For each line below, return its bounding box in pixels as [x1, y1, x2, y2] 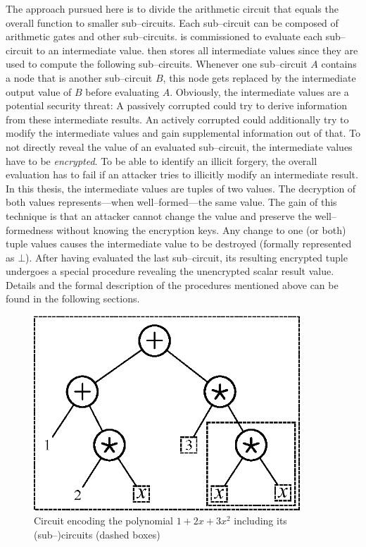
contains [321, 56, 357, 71]
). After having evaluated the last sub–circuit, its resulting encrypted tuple [25, 250, 348, 264]
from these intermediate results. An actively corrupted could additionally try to [6, 111, 349, 126]
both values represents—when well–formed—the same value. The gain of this [6, 195, 337, 209]
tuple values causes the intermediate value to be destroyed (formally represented [6, 236, 352, 251]
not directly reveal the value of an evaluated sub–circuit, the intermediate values [6, 139, 353, 154]
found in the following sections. [6, 291, 140, 306]
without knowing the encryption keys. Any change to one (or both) [56, 222, 346, 237]
